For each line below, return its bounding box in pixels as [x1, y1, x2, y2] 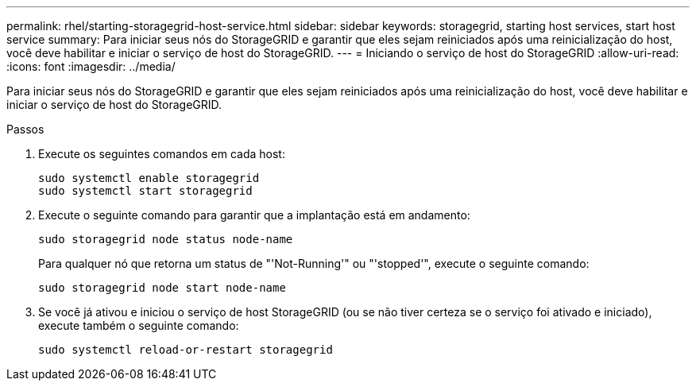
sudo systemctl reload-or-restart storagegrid [38, 343, 333, 356]
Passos [6, 122, 44, 136]
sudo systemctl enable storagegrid [38, 172, 260, 184]
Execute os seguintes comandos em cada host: [38, 147, 285, 161]
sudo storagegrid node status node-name [38, 233, 293, 246]
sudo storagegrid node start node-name [38, 281, 286, 294]
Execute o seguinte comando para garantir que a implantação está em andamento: [38, 208, 470, 222]
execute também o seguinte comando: [38, 319, 239, 332]
